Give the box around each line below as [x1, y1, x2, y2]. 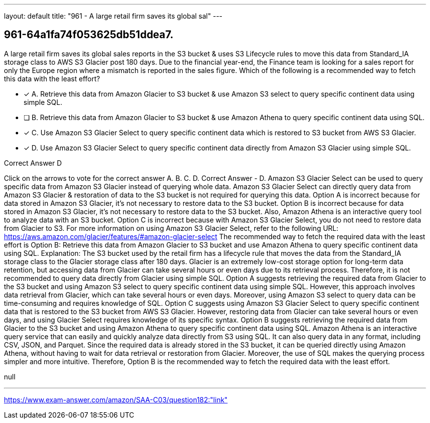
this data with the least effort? [4, 74, 100, 83]
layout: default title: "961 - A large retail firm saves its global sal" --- [4, 12, 223, 20]
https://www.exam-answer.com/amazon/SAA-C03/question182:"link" [4, 395, 228, 404]
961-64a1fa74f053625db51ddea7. [4, 28, 174, 41]
